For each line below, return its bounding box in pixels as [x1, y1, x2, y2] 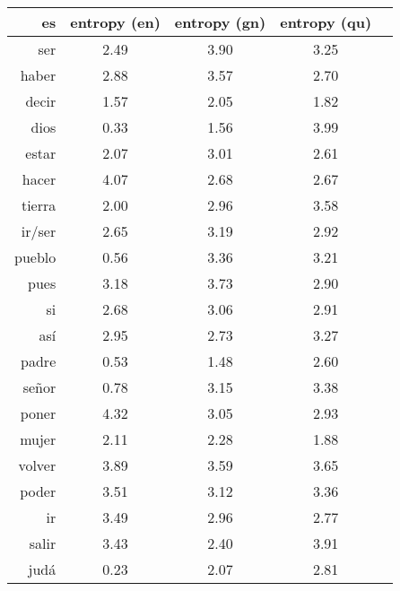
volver [18, 455, 57, 475]
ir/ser [21, 221, 57, 241]
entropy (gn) [174, 12, 266, 32]
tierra [21, 195, 57, 215]
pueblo [14, 247, 57, 267]
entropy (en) [70, 12, 161, 32]
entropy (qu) [280, 12, 372, 32]
